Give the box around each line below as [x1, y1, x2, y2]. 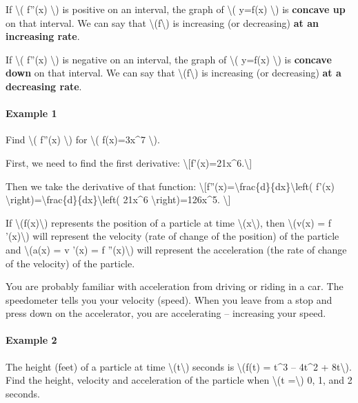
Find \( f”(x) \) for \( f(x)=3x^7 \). [6, 132, 160, 147]
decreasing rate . [6, 79, 82, 93]
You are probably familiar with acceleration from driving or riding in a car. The [6, 279, 344, 293]
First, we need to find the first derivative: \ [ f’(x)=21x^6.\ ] [6, 155, 252, 169]
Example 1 [6, 106, 57, 121]
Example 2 [6, 333, 57, 347]
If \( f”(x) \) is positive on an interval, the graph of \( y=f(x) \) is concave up [6, 2, 346, 16]
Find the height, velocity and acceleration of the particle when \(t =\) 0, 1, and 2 [6, 373, 352, 387]
